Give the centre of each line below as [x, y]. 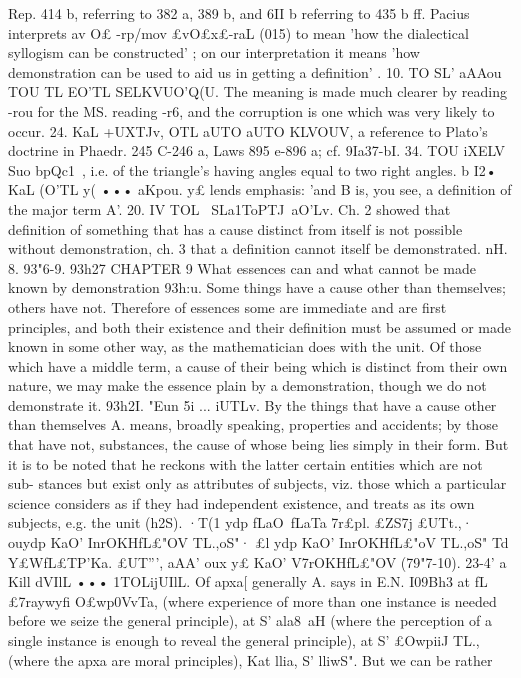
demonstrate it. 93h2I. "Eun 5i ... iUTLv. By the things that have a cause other [252, 404]
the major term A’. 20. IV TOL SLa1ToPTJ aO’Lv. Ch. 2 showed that [229, 208]
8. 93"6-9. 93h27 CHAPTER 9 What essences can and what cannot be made [242, 267]
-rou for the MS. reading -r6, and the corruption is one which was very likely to [251, 110]
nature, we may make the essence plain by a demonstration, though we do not [247, 385]
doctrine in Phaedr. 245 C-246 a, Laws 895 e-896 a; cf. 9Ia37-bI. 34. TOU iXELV [257, 150]
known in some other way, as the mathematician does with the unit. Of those [245, 346]
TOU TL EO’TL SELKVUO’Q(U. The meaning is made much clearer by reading [257, 91]
